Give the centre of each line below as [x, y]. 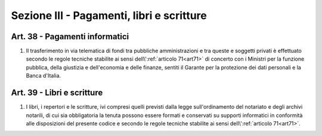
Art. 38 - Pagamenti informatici [70, 37]
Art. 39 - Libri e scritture [57, 93]
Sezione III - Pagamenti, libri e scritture [109, 15]
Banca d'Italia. [44, 76]
